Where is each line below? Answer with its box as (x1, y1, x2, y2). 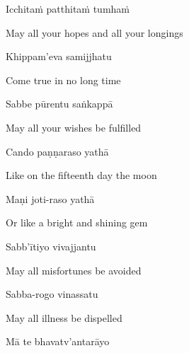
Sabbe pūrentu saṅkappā (6, 96, 113, 111)
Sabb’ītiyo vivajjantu (6, 238, 96, 253)
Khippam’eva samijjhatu (6, 49, 112, 64)
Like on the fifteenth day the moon (6, 168, 157, 183)
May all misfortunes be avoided (6, 262, 142, 277)
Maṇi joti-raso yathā (6, 191, 95, 206)
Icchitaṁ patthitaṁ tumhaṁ (6, 1, 130, 16)
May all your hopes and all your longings (6, 25, 183, 40)
